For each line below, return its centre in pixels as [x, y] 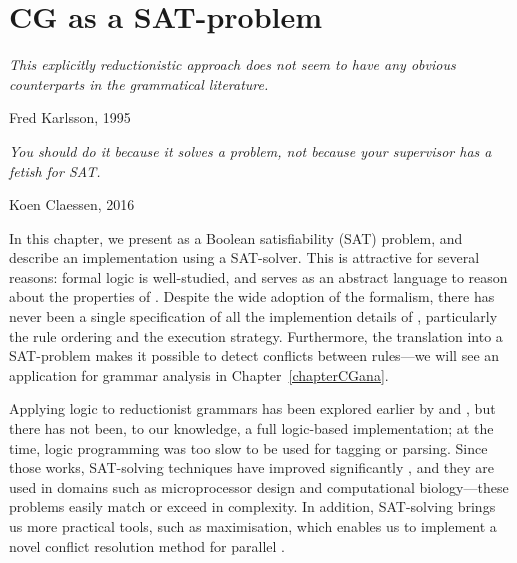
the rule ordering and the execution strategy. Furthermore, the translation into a [256, 335]
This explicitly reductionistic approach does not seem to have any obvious [232, 64]
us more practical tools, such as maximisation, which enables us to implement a [253, 526]
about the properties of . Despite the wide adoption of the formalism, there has [252, 296]
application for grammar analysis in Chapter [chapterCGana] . [199, 374]
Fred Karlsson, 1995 [70, 117]
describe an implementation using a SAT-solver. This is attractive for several [244, 257]
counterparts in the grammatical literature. [139, 83]
